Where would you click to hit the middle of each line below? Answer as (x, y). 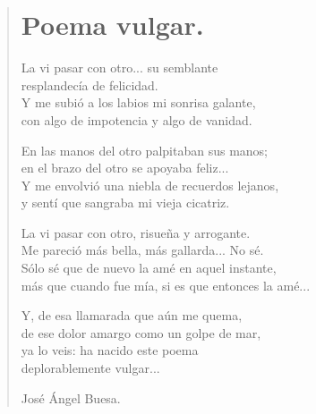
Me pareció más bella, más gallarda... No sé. (142, 250)
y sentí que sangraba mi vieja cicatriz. (125, 203)
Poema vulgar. (112, 25)
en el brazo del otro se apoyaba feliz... (125, 168)
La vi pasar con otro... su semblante (120, 68)
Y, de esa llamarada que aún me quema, (132, 315)
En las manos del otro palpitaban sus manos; (144, 150)
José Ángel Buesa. (71, 397)
